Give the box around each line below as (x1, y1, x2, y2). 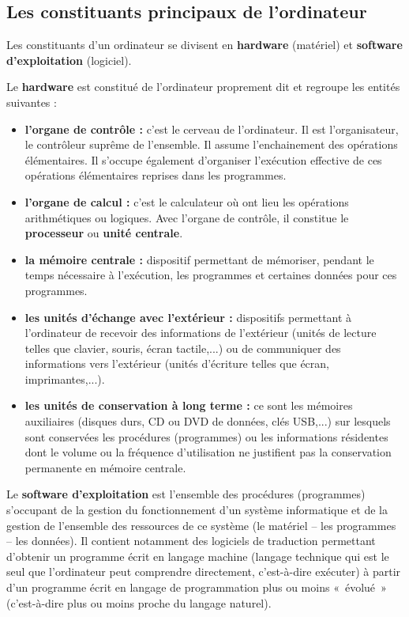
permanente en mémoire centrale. (24, 459, 186, 475)
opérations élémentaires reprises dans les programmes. (24, 167, 287, 184)
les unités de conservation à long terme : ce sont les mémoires (24, 397, 353, 414)
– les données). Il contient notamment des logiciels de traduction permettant (6, 532, 376, 549)
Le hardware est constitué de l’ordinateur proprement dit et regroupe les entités (6, 78, 400, 95)
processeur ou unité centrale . (24, 225, 183, 241)
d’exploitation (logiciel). (6, 51, 132, 68)
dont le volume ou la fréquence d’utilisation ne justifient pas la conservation (24, 444, 392, 460)
